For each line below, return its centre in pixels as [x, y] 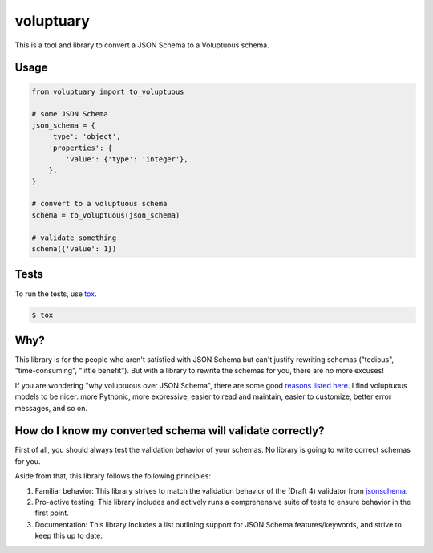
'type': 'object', [85, 137]
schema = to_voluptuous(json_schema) [106, 215]
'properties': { [80, 148]
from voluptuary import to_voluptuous [108, 91]
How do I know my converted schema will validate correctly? [170, 431]
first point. [52, 513]
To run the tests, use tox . [56, 294]
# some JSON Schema [70, 114]
